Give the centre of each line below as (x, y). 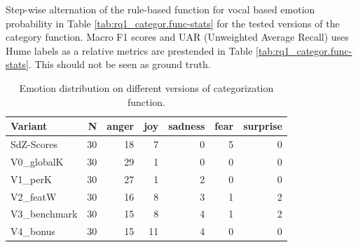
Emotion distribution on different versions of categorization (146, 87)
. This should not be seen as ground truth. (119, 64)
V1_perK (31, 179)
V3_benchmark (44, 214)
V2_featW (34, 196)
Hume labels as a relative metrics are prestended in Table (129, 50)
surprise (263, 126)
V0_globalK (37, 161)
